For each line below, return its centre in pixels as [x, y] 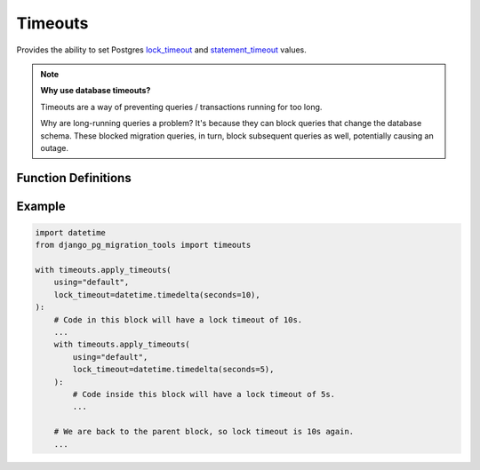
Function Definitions [74, 178]
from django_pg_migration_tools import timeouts [143, 245]
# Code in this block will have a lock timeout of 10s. [178, 319]
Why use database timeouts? [96, 91]
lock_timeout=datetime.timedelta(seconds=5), [173, 370]
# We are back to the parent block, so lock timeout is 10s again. [204, 432]
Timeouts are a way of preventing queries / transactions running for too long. [181, 107]
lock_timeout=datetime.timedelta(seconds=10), [157, 295]
